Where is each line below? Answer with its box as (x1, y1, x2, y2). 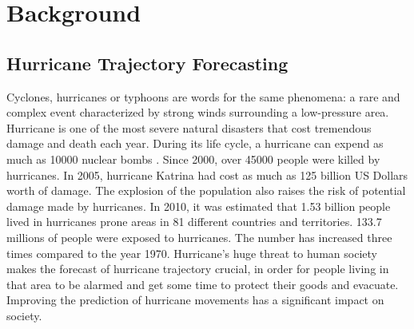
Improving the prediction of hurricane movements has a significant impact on (6, 291, 384, 308)
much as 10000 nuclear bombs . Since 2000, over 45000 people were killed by (6, 150, 380, 167)
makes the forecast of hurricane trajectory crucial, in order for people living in (6, 260, 389, 277)
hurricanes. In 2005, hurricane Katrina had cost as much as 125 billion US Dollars (6, 166, 408, 183)
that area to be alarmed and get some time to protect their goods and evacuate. (6, 275, 399, 292)
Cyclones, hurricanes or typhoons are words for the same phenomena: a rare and (6, 88, 400, 105)
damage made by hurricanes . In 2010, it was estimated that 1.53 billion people (6, 197, 391, 214)
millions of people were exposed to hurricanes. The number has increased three (6, 228, 392, 245)
